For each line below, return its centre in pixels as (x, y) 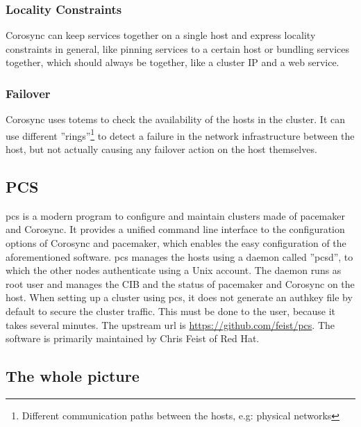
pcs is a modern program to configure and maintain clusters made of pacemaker (175, 215)
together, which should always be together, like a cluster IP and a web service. (173, 62)
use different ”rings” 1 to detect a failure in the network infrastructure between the (180, 134)
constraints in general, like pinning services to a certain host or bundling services (178, 48)
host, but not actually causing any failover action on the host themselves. (161, 149)
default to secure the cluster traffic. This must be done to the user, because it (171, 311)
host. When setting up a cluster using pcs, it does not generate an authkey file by (179, 297)
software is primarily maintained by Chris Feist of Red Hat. (133, 338)
